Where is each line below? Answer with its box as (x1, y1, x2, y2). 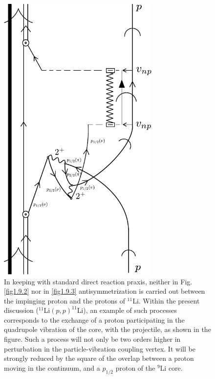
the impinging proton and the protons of (4, 295, 125, 305)
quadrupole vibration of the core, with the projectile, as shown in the (4, 324, 211, 334)
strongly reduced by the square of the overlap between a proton (4, 353, 194, 363)
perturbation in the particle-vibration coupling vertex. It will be (4, 343, 195, 354)
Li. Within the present (132, 295, 200, 305)
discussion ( (4, 305, 39, 315)
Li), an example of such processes (77, 305, 177, 315)
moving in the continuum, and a (4, 362, 100, 373)
